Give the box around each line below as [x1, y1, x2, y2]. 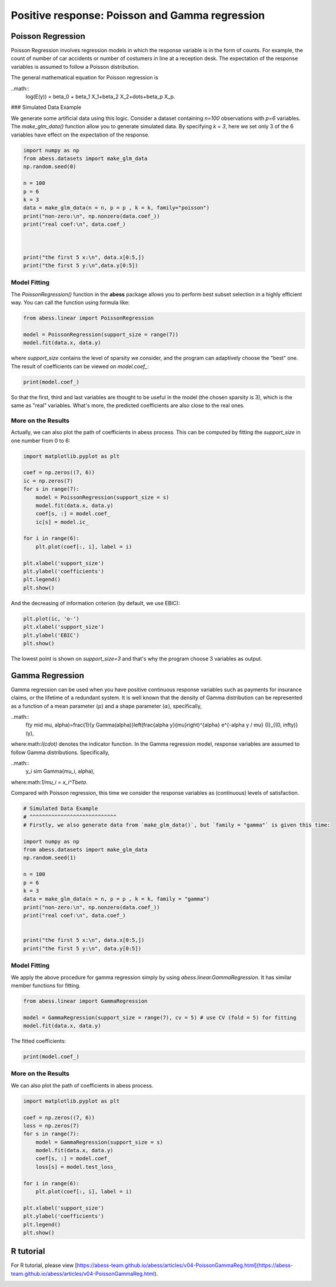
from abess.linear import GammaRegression [23, 998, 148, 1004]
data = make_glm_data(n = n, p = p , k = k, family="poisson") [23, 205, 210, 211]
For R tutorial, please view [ [11, 1262, 78, 1269]
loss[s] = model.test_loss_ [35, 1163, 117, 1170]
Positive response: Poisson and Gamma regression [11, 9, 265, 22]
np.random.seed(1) [23, 855, 76, 861]
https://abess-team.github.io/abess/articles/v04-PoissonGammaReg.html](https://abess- [76, 1262, 294, 1269]
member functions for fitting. [11, 982, 81, 989]
